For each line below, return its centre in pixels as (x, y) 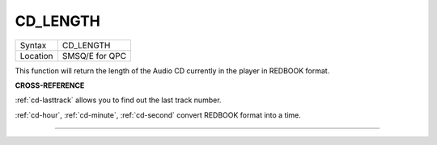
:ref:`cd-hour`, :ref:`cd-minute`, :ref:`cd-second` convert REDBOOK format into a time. (158, 115)
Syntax (33, 45)
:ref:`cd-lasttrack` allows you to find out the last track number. (118, 100)
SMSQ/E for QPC (94, 56)
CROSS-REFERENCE (50, 85)
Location (36, 56)
